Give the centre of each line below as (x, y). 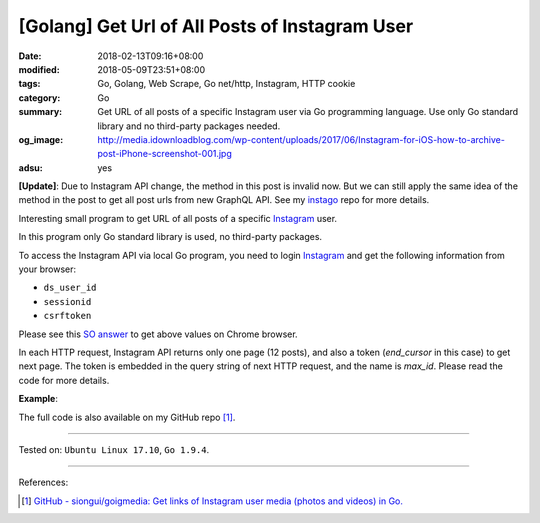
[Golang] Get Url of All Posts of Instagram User (216, 26)
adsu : (31, 167)
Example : (38, 399)
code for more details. (64, 380)
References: (43, 482)
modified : (39, 69)
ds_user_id (70, 288)
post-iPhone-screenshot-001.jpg (164, 154)
